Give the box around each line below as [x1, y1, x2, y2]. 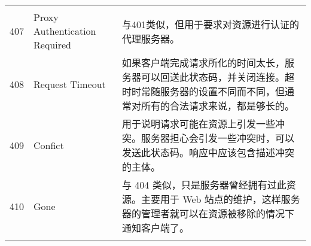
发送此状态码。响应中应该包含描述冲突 [122, 145, 295, 159]
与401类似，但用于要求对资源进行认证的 [122, 17, 300, 31]
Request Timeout [33, 77, 106, 91]
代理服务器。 [122, 31, 180, 45]
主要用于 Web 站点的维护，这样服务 [141, 192, 300, 206]
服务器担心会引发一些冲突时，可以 [141, 131, 295, 145]
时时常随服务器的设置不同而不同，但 [122, 84, 285, 98]
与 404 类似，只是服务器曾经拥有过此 [122, 178, 286, 192]
